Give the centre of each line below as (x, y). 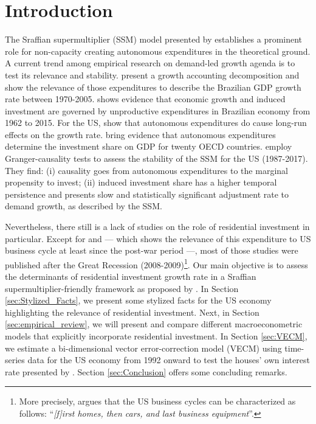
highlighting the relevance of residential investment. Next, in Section (132, 312)
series (15, 360)
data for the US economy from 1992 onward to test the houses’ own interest (169, 360)
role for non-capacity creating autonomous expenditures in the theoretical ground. (158, 51)
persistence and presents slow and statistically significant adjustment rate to (147, 194)
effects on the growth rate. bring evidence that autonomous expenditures (140, 134)
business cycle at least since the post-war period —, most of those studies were (152, 250)
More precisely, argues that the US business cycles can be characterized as (157, 401)
